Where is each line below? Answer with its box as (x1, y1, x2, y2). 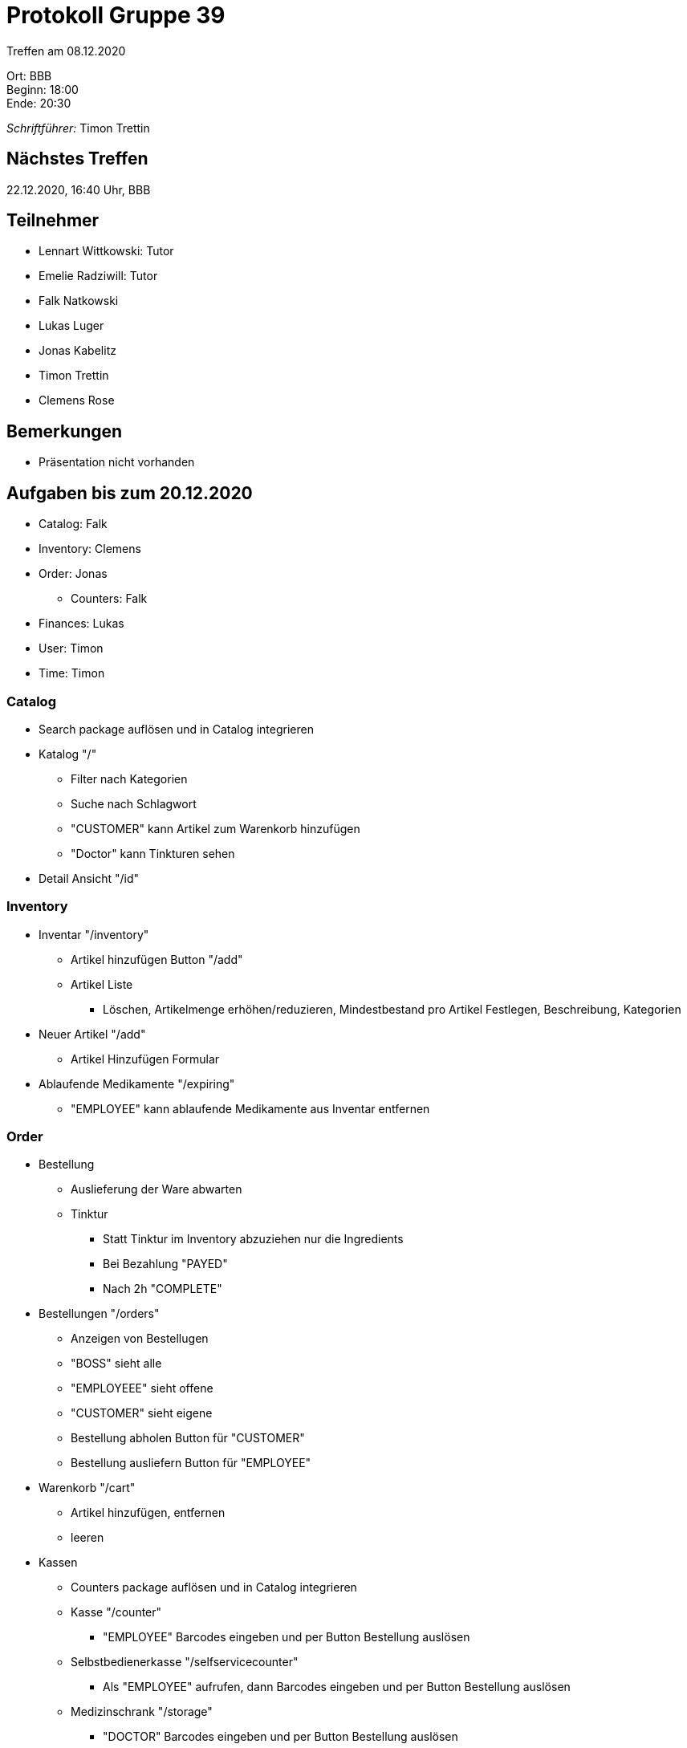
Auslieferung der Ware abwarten (71, 1182, 242, 1197)
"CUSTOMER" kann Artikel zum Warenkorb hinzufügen (71, 821, 360, 835)
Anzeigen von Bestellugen (71, 1331, 209, 1346)
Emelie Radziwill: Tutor (39, 269, 158, 283)
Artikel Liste (71, 977, 133, 991)
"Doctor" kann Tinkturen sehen (71, 846, 235, 860)
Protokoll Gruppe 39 (6, 2, 226, 29)
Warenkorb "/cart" (39, 1481, 136, 1495)
